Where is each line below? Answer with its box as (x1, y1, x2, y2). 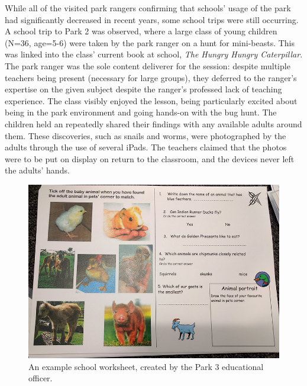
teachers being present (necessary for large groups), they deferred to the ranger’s (5, 71, 297, 83)
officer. (28, 372, 53, 384)
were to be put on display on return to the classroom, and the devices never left (5, 152, 295, 165)
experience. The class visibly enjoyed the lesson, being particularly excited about (5, 94, 298, 107)
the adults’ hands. (5, 164, 70, 176)
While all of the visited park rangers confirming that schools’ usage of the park (5, 2, 291, 14)
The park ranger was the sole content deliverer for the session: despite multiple (5, 59, 290, 72)
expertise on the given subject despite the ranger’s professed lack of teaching (5, 83, 282, 95)
